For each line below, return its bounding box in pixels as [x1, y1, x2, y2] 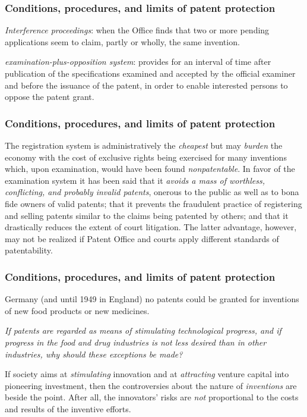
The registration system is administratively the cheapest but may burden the [5, 139, 283, 151]
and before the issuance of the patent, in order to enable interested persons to [5, 79, 288, 91]
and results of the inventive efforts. [5, 402, 131, 415]
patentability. [5, 244, 53, 256]
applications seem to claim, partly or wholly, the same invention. [5, 35, 240, 48]
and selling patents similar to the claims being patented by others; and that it [5, 209, 289, 221]
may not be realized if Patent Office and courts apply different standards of [5, 232, 279, 244]
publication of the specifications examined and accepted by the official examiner [5, 67, 296, 79]
